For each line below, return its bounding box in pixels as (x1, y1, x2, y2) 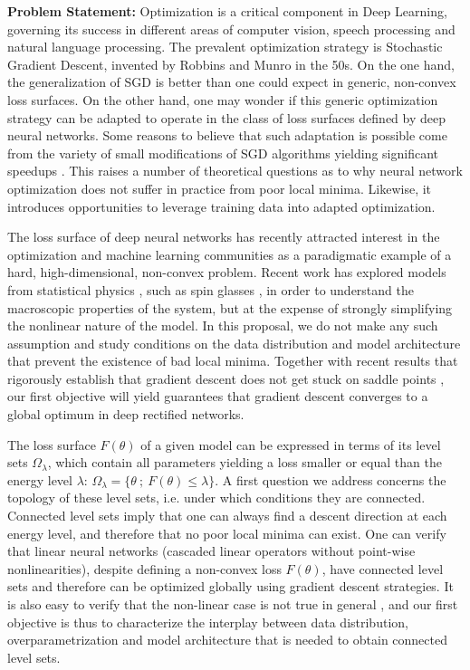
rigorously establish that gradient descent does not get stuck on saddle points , (7, 368, 445, 388)
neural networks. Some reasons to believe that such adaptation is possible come (7, 126, 447, 145)
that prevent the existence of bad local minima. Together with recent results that (7, 351, 458, 370)
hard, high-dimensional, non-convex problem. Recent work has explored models (7, 263, 446, 282)
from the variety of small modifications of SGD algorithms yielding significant (7, 143, 438, 162)
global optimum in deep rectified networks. (7, 405, 245, 424)
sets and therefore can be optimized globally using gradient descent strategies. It (7, 577, 454, 596)
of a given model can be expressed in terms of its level (140, 435, 441, 454)
